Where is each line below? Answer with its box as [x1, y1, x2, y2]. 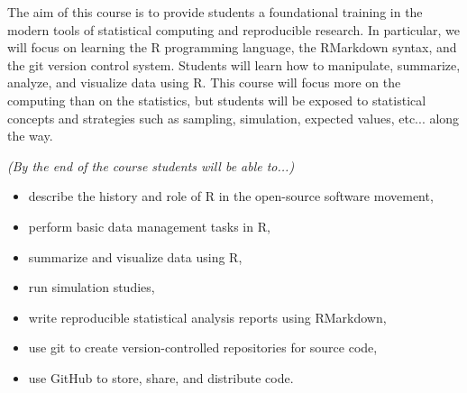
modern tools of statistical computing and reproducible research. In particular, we [7, 20, 460, 39]
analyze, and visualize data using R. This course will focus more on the [7, 73, 401, 92]
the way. [7, 126, 53, 145]
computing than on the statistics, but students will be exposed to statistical [7, 90, 426, 109]
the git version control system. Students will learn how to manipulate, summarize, [7, 55, 461, 74]
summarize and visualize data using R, [28, 247, 243, 266]
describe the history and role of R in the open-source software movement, [28, 187, 434, 206]
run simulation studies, [28, 278, 155, 297]
